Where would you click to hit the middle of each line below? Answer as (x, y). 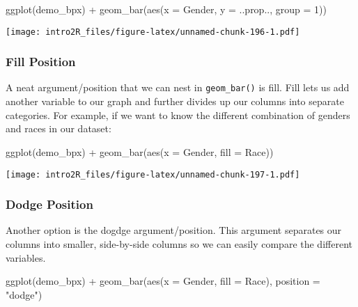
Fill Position (41, 62)
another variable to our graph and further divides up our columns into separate (175, 101)
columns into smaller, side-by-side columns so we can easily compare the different (179, 243)
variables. (26, 257)
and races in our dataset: (59, 128)
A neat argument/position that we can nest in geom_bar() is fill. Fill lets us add (178, 87)
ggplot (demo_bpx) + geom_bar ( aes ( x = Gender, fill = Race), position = (163, 281)
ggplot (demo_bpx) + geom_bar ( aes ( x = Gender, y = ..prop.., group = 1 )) (166, 9)
